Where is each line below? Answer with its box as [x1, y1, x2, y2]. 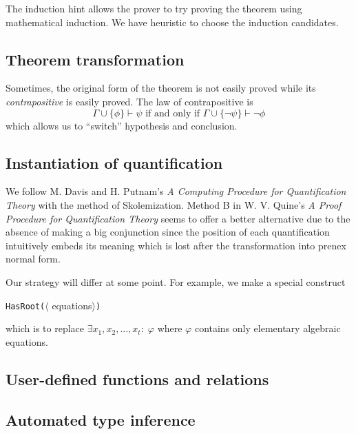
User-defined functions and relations [6, 368, 269, 389]
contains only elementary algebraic [194, 321, 341, 335]
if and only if [145, 108, 200, 118]
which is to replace [6, 321, 85, 335]
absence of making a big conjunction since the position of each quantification [6, 225, 330, 239]
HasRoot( [6, 301, 45, 311]
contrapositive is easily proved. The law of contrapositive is [6, 94, 253, 108]
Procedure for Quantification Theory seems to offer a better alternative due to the [6, 211, 350, 225]
